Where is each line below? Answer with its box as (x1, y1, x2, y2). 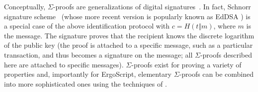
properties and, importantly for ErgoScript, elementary (4, 69, 172, 79)
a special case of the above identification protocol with (4, 21, 170, 31)
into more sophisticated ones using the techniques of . (4, 78, 167, 89)
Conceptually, (4, 1, 46, 11)
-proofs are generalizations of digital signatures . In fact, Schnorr (53, 1, 251, 11)
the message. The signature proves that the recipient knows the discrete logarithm (4, 30, 255, 40)
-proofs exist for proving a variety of (131, 59, 242, 69)
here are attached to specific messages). (4, 59, 124, 69)
